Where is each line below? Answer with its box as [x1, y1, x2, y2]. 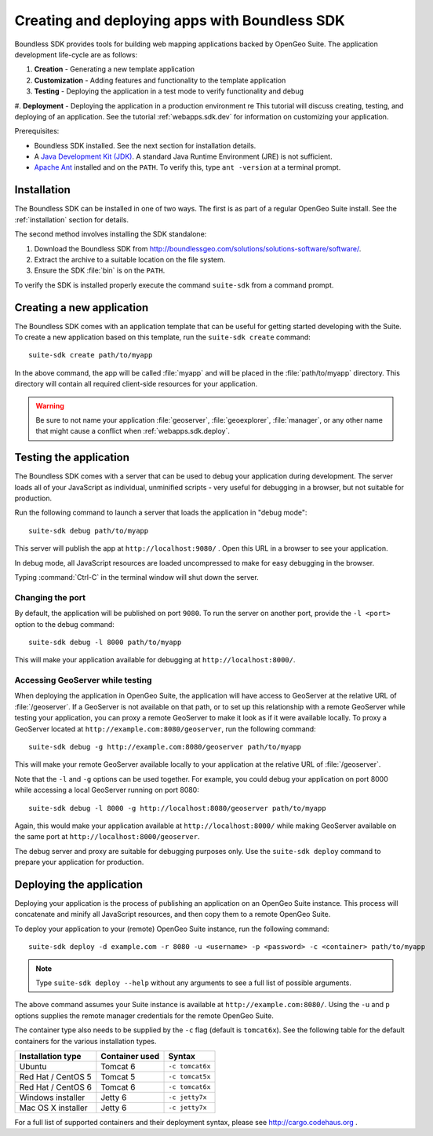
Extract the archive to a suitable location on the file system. [34, 255, 226, 264]
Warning [35, 401, 64, 410]
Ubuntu [19, 1061, 47, 1072]
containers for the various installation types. [14, 1036, 157, 1046]
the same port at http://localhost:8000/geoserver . [14, 832, 200, 841]
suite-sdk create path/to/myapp [28, 350, 153, 360]
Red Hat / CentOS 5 [19, 1071, 92, 1082]
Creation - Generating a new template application [34, 64, 195, 74]
